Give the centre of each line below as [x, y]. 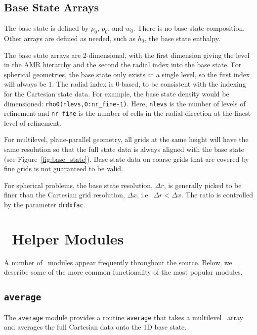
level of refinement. [33, 122]
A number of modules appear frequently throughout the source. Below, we [118, 262]
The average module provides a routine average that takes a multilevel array [124, 317]
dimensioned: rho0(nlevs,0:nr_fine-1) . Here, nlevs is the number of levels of [125, 103]
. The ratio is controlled [217, 195]
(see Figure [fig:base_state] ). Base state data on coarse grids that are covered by [127, 159]
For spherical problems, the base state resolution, [78, 185]
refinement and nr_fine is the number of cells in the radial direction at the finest [127, 113]
